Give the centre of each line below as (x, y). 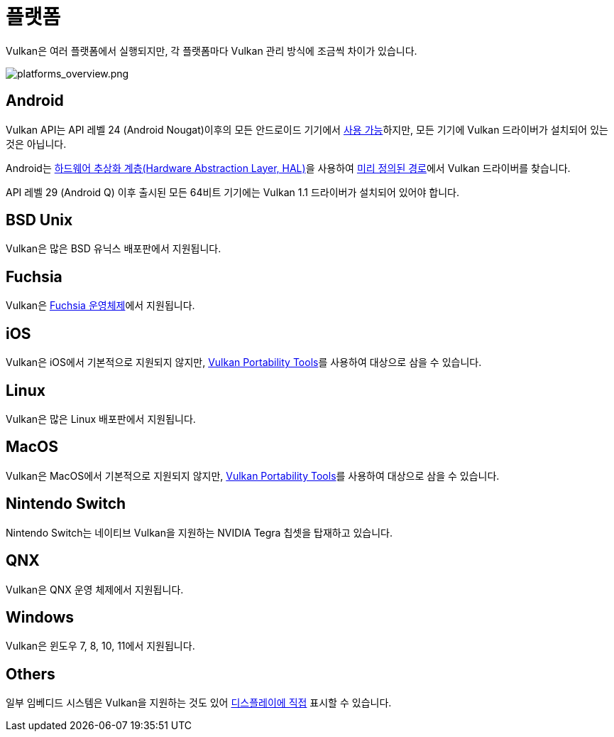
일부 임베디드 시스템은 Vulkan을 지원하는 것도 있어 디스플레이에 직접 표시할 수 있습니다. (199, 703)
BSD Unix (39, 220)
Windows (40, 617)
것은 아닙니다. (36, 144)
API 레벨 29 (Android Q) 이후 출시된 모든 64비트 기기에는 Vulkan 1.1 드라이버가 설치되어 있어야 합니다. (232, 192)
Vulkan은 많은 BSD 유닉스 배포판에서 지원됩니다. (114, 249)
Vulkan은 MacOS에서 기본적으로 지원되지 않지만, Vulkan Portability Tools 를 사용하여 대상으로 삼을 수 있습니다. (253, 475)
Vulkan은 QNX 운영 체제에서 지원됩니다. (95, 589)
